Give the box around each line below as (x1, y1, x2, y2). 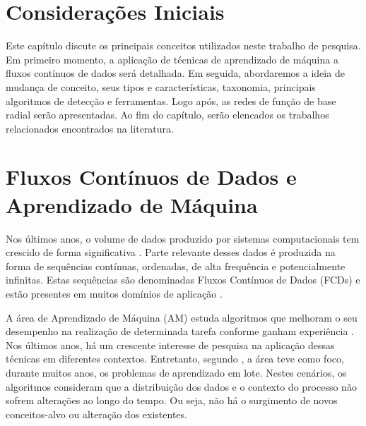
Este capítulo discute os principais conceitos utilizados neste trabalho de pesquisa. (6, 38, 361, 53)
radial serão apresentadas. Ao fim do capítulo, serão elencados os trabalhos (6, 107, 329, 122)
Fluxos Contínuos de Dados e (6, 162, 297, 191)
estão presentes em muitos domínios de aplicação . (6, 286, 223, 300)
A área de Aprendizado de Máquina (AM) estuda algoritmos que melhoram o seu (6, 310, 358, 324)
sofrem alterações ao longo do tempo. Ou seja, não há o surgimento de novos (6, 393, 338, 408)
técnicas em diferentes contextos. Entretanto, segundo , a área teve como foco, (6, 351, 344, 366)
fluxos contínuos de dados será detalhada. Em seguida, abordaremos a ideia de (6, 66, 345, 80)
